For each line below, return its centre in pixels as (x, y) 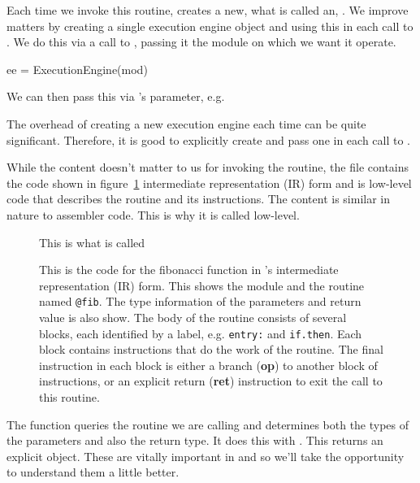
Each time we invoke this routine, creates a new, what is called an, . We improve (208, 10)
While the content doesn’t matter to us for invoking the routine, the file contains (208, 167)
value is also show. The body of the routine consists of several (193, 317)
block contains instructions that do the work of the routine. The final (211, 349)
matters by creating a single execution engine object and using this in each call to (210, 26)
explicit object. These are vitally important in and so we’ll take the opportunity (206, 456)
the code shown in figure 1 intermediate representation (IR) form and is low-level (209, 183)
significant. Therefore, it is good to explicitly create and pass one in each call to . (209, 139)
